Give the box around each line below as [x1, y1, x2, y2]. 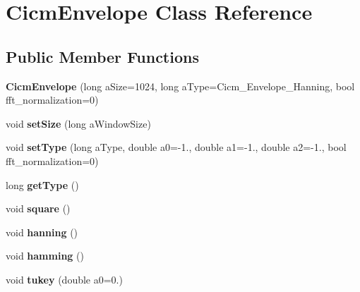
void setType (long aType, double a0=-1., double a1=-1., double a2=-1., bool [6, 140, 347, 154]
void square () [6, 201, 71, 216]
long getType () [6, 177, 79, 192]
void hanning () [6, 224, 78, 239]
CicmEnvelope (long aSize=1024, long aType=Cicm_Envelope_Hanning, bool [6, 78, 355, 93]
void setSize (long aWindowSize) [6, 116, 151, 130]
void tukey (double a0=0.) [6, 272, 123, 286]
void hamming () [6, 248, 84, 263]
